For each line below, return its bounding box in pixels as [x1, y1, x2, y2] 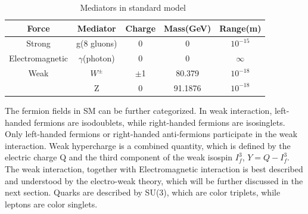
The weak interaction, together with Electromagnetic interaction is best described [5, 163, 303, 175]
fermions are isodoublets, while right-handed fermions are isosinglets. [34, 116, 285, 128]
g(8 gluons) [76, 37, 117, 49]
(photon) [83, 52, 115, 64]
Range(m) [219, 21, 262, 34]
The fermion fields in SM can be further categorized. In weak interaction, [5, 104, 272, 117]
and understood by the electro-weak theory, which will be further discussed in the [5, 174, 303, 187]
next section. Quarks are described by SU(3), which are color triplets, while [5, 186, 281, 199]
